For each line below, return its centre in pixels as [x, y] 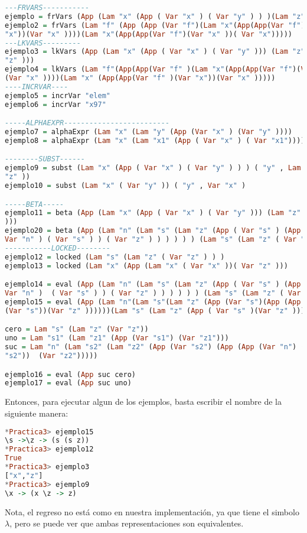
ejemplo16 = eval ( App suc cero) [70, 374]
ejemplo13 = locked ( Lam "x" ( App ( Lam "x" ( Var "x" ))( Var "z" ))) [146, 266]
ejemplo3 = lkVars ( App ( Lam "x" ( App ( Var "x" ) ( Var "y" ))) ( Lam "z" [155, 52]
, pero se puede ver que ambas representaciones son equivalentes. [127, 523]
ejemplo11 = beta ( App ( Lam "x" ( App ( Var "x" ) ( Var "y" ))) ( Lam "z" [153, 213]
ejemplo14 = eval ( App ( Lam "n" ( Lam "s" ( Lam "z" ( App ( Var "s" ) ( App [153, 285]
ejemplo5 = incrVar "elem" [58, 95]
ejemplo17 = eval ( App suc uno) [68, 383]
